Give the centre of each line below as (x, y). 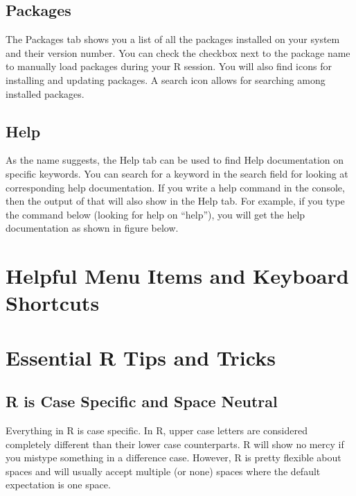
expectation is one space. (58, 485)
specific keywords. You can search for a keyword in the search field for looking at (177, 173)
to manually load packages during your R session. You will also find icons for (169, 66)
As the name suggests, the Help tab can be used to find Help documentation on (175, 160)
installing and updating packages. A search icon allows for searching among (166, 79)
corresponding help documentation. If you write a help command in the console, (175, 187)
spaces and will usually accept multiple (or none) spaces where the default (163, 471)
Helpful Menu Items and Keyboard (177, 276)
